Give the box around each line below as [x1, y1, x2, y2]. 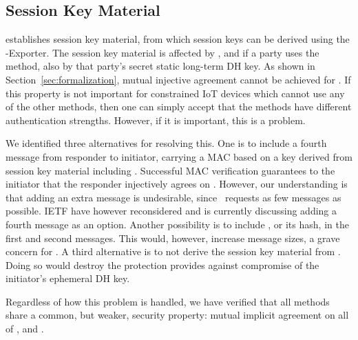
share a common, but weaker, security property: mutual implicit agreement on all [6, 308, 349, 322]
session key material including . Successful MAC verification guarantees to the [6, 163, 335, 177]
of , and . [6, 321, 44, 336]
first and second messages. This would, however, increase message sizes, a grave [6, 230, 340, 245]
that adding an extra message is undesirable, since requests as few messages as [6, 190, 341, 204]
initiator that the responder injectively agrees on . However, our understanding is [6, 177, 348, 191]
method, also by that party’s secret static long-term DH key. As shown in [6, 59, 315, 73]
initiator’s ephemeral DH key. [6, 271, 130, 286]
